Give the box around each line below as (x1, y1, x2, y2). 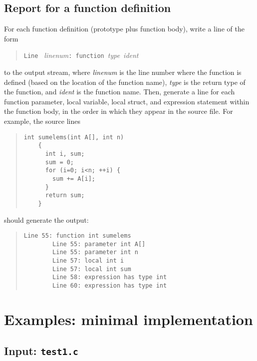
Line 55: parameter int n (52, 249, 138, 256)
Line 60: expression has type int (52, 282, 167, 290)
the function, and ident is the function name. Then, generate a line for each (4, 86, 235, 97)
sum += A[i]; (52, 175, 95, 182)
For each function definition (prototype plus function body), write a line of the (4, 23, 245, 34)
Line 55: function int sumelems (23, 232, 131, 240)
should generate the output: (4, 214, 89, 225)
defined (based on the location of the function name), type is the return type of (4, 76, 246, 87)
